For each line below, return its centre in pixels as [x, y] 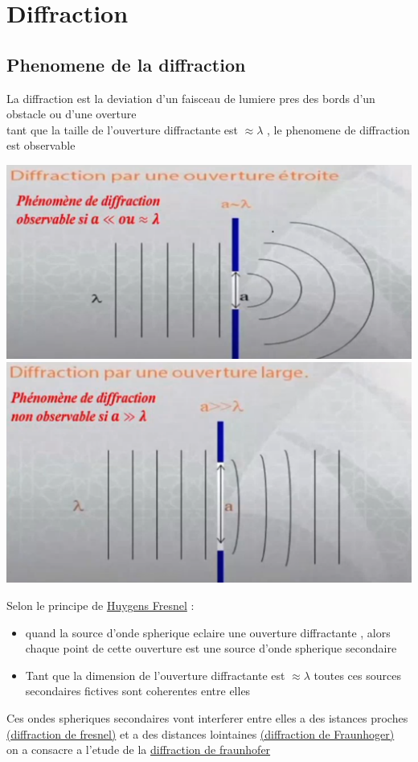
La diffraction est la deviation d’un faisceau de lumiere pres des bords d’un [191, 98]
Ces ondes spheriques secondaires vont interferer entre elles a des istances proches [207, 717]
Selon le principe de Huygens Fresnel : [100, 605]
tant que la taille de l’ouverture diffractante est [122, 129]
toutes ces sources [357, 675]
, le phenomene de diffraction [338, 129]
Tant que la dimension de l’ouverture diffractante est [155, 675]
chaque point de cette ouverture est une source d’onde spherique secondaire [211, 648]
